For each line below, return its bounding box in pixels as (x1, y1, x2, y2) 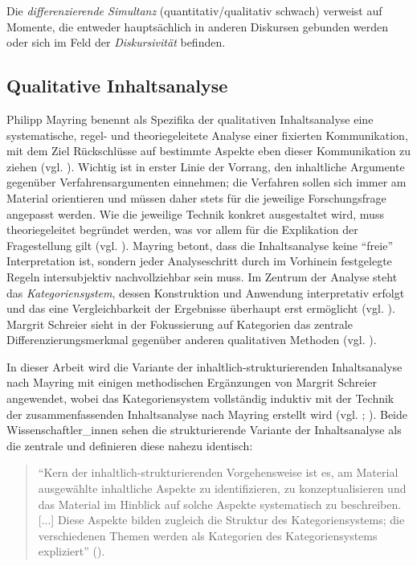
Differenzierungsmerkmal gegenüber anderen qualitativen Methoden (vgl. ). (6, 331, 377, 348)
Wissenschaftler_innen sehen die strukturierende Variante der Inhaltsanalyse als (6, 421, 402, 438)
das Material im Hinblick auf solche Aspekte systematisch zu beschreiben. (38, 495, 402, 512)
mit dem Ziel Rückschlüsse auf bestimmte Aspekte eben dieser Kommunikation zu (6, 142, 411, 159)
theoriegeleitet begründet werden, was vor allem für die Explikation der (6, 221, 358, 238)
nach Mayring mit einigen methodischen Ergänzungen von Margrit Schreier (6, 374, 377, 391)
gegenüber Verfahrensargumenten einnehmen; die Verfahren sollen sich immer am (6, 174, 407, 191)
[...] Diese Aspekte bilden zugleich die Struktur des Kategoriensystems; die (38, 511, 405, 528)
